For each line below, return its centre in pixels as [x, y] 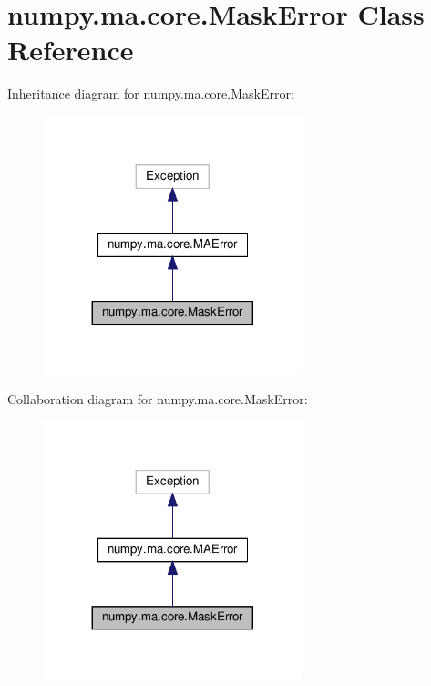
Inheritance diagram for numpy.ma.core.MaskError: [151, 94]
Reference [71, 50]
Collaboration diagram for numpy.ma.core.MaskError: [158, 399]
